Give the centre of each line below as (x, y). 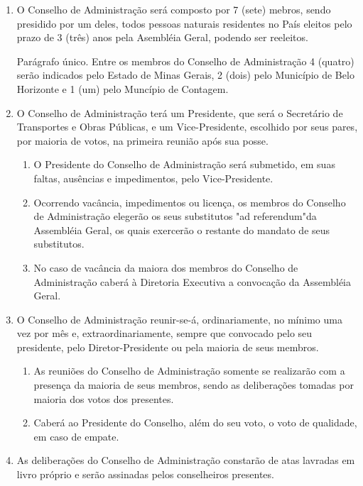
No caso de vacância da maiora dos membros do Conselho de (166, 267)
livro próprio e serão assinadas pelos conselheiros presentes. (145, 474)
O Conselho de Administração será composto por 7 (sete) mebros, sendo (174, 9)
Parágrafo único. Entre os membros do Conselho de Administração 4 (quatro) (185, 61)
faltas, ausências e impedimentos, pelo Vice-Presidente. (153, 178)
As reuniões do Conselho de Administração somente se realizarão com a (189, 371)
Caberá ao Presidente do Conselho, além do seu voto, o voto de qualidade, (195, 423)
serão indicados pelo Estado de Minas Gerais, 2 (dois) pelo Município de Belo (185, 75)
